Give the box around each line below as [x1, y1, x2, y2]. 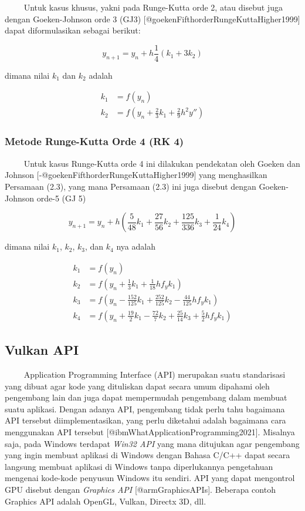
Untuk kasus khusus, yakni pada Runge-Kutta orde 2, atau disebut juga [23, 1, 283, 13]
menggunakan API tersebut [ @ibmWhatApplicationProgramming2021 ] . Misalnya [5, 425, 295, 438]
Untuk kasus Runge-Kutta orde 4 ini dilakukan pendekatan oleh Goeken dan [23, 157, 300, 169]
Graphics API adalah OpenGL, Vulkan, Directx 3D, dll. [5, 495, 206, 507]
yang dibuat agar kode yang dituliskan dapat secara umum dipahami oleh [5, 379, 270, 392]
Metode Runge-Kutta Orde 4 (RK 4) [5, 134, 184, 149]
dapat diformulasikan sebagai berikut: [5, 24, 141, 36]
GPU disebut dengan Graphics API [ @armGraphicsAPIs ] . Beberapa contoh [5, 483, 276, 495]
